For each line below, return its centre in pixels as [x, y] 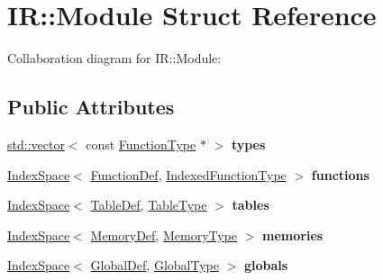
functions [340, 174]
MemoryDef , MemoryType [164, 235]
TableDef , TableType [149, 205]
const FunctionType [141, 144]
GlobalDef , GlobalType [155, 265]
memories [293, 235]
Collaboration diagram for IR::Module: [114, 58]
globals [266, 265]
